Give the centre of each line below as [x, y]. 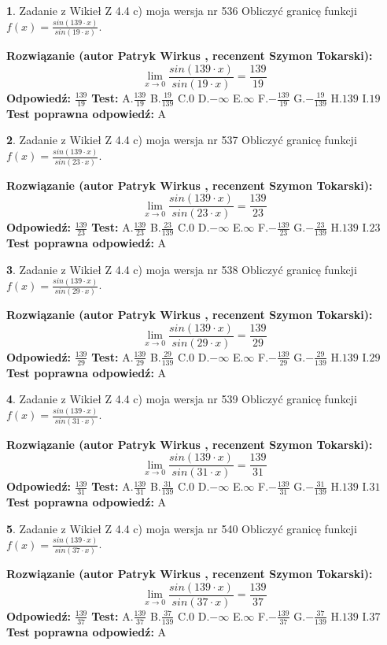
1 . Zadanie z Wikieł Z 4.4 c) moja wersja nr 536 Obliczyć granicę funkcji [182, 10]
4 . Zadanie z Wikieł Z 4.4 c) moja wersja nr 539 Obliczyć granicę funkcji [182, 399]
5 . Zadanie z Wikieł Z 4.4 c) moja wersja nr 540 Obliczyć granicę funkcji [182, 528]
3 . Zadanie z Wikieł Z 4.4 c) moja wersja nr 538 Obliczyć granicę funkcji [182, 269]
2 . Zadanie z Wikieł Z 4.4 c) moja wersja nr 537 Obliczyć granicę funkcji [182, 140]
